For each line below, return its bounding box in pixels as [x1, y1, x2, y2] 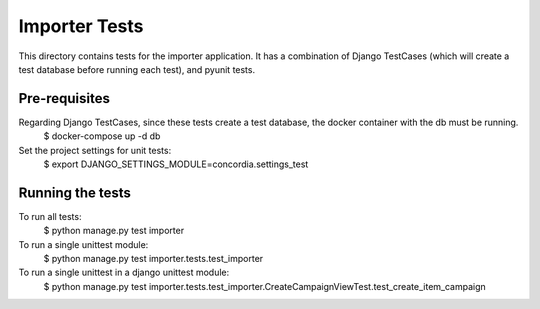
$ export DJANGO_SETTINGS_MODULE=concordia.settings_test [43, 158, 309, 170]
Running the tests [18, 184, 132, 201]
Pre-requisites [18, 90, 110, 107]
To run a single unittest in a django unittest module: [18, 266, 230, 279]
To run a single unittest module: [18, 238, 149, 250]
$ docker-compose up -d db [43, 130, 161, 142]
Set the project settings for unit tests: [18, 144, 172, 156]
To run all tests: [18, 210, 82, 222]
